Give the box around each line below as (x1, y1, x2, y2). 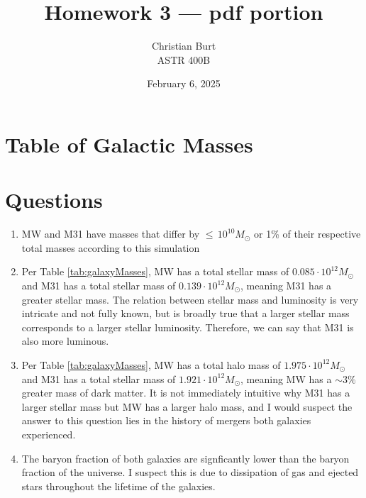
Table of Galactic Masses (5, 129, 253, 158)
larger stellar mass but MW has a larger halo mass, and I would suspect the (21, 399, 353, 414)
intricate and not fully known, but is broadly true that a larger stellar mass (21, 306, 350, 321)
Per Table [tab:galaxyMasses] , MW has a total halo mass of (21, 357, 281, 372)
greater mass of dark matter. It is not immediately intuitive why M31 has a (21, 385, 350, 400)
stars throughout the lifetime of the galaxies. (21, 478, 216, 493)
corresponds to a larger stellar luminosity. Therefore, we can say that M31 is (21, 319, 354, 334)
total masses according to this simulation (21, 240, 200, 255)
